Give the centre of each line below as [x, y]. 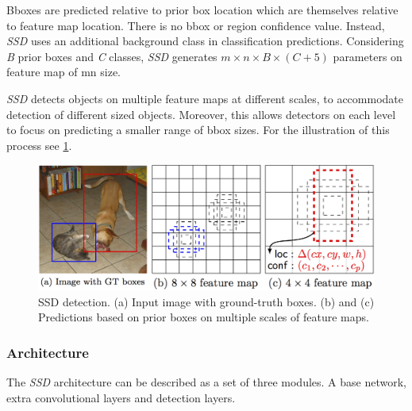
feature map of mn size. [64, 72]
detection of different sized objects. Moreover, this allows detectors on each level [201, 114]
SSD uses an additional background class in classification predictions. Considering [205, 41]
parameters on [368, 56]
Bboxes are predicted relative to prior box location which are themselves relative [202, 10]
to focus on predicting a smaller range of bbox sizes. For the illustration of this [198, 130]
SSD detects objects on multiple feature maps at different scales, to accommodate [205, 98]
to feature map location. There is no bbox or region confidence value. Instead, [196, 25]
